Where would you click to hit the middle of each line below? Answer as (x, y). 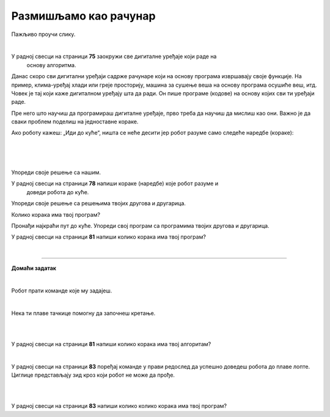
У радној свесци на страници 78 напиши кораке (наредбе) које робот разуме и (115, 184)
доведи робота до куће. (58, 192)
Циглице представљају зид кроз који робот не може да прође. (93, 375)
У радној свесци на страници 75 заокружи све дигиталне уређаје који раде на (114, 56)
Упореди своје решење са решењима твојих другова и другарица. (99, 203)
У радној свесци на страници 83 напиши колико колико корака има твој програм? (119, 406)
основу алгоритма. (51, 65)
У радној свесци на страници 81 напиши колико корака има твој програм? (108, 237)
